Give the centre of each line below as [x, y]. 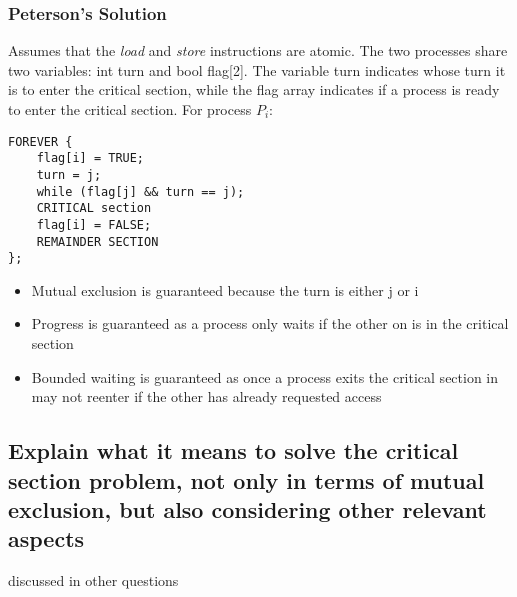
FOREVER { [40, 141]
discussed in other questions [93, 580]
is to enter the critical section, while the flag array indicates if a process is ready [254, 89]
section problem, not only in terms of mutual [246, 479]
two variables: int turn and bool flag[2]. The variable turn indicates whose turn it [257, 69]
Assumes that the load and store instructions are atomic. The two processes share [258, 50]
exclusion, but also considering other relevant [247, 508]
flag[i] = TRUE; [90, 158]
